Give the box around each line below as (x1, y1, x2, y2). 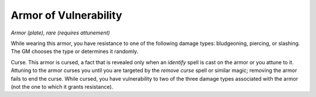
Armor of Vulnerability (11, 9, 122, 22)
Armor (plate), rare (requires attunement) (11, 29, 111, 36)
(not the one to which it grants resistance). (11, 83, 114, 90)
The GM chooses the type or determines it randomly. (11, 48, 139, 55)
